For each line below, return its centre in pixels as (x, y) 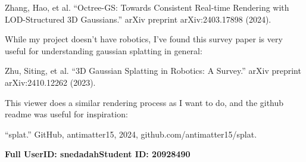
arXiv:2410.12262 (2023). (50, 82)
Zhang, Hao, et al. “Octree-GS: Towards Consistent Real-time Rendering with (147, 7)
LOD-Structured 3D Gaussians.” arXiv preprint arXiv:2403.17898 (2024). (138, 19)
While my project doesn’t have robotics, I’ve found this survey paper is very (144, 39)
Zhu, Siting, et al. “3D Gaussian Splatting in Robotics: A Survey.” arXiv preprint (153, 71)
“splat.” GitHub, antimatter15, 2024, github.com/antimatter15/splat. (131, 134)
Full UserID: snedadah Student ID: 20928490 (98, 154)
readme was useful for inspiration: (66, 114)
